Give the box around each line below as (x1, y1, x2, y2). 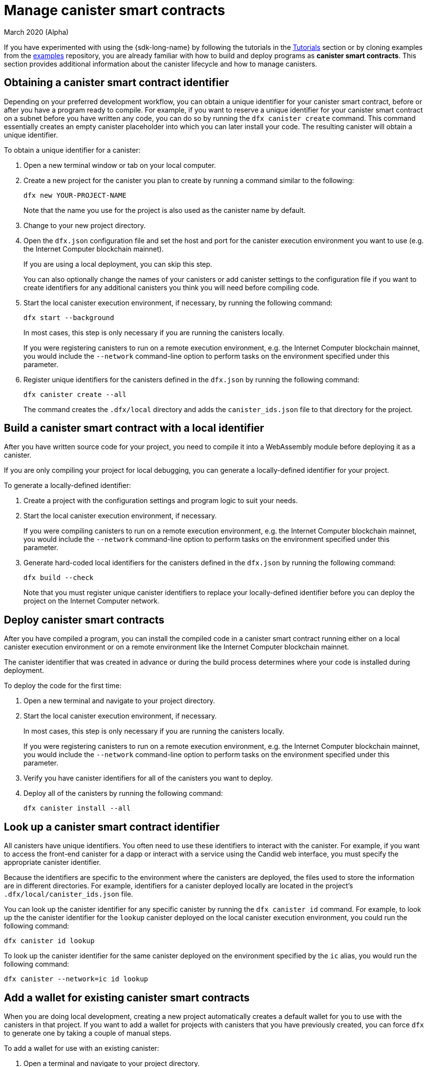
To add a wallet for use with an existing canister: (4, 1044, 159, 1052)
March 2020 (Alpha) (4, 27, 69, 36)
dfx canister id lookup (4, 937, 95, 945)
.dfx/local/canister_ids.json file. (4, 890, 133, 899)
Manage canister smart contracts (4, 2, 225, 19)
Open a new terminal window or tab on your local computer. (23, 161, 216, 169)
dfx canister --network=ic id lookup (4, 975, 149, 983)
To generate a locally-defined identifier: (4, 481, 131, 490)
